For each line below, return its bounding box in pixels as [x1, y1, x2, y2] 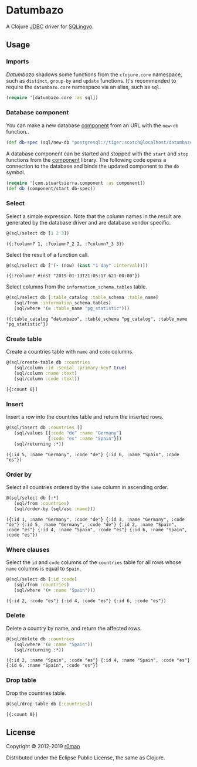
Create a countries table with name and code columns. [6, 348, 134, 355]
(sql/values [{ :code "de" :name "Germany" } [13, 430, 122, 436]
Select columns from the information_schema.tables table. [6, 283, 148, 290]
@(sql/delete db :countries [6, 636, 75, 642]
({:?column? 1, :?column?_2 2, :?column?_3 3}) [6, 241, 125, 247]
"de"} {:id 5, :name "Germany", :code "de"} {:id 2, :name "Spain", [6, 521, 177, 528]
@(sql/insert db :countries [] [6, 425, 83, 431]
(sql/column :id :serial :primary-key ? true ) [13, 365, 127, 371]
